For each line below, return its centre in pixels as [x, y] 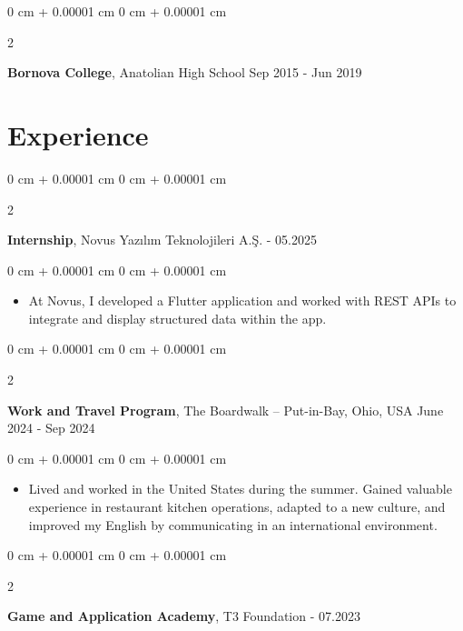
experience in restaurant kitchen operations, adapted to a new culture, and [237, 507]
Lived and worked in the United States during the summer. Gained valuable [240, 489]
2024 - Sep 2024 [51, 428]
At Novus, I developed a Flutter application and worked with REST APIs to [242, 300]
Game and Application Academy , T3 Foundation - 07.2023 [184, 616]
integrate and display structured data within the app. [177, 318]
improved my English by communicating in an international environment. [233, 524]
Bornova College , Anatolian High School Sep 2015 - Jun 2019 [185, 72]
